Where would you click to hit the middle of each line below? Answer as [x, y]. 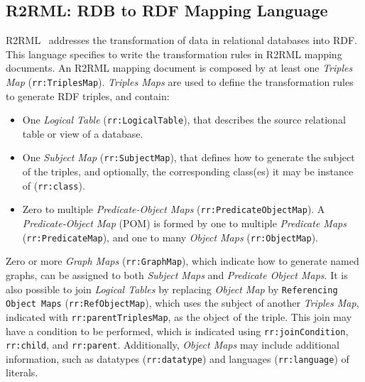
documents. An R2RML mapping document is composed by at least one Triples [179, 68]
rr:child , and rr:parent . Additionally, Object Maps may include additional [173, 345]
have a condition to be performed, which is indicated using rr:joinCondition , [177, 331]
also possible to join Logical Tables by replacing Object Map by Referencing [172, 289]
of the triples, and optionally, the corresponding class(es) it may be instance [188, 171]
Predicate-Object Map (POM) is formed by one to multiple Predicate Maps [184, 223]
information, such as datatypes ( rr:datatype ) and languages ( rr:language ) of [178, 358]
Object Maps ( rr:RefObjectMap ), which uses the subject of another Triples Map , [182, 303]
